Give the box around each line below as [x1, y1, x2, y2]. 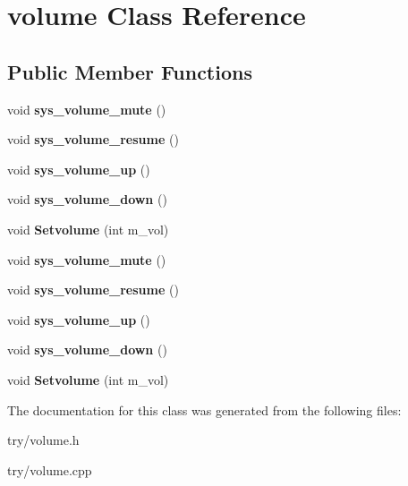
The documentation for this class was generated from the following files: [7, 400, 402, 419]
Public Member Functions [7, 57, 252, 85]
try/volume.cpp [7, 460, 92, 479]
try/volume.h [7, 431, 80, 449]
